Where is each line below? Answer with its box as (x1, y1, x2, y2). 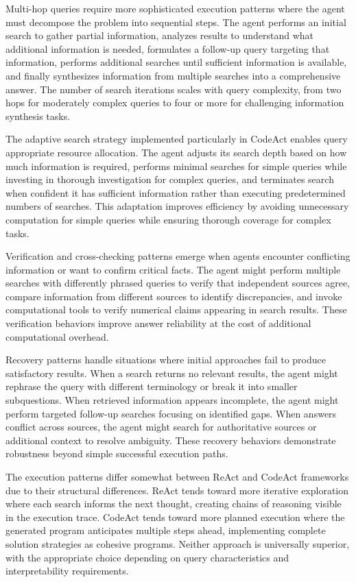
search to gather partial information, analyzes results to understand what (5, 28, 314, 43)
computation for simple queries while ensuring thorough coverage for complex (5, 212, 331, 226)
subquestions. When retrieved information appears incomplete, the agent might (5, 393, 339, 407)
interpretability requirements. (5, 563, 129, 578)
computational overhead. (5, 329, 109, 343)
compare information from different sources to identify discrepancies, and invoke (5, 289, 342, 303)
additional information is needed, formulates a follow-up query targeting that (5, 41, 330, 56)
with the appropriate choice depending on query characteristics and (5, 550, 289, 564)
